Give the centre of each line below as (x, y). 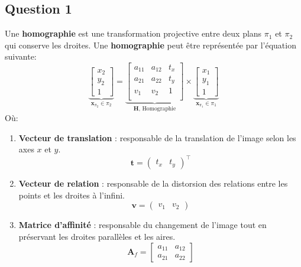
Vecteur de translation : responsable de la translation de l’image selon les (157, 137)
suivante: (21, 56)
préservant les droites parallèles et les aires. (97, 236)
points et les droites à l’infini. (72, 195)
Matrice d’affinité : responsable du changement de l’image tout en (143, 225)
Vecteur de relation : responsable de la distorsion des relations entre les (153, 183)
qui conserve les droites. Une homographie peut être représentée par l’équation (150, 45)
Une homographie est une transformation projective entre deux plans (133, 33)
